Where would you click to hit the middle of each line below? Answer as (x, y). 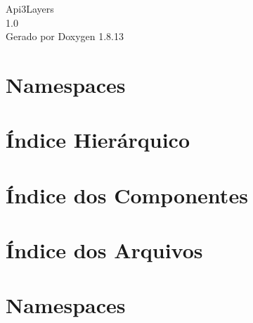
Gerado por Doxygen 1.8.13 (65, 36)
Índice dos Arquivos (104, 250)
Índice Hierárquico (98, 140)
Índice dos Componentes (127, 195)
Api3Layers (30, 8)
